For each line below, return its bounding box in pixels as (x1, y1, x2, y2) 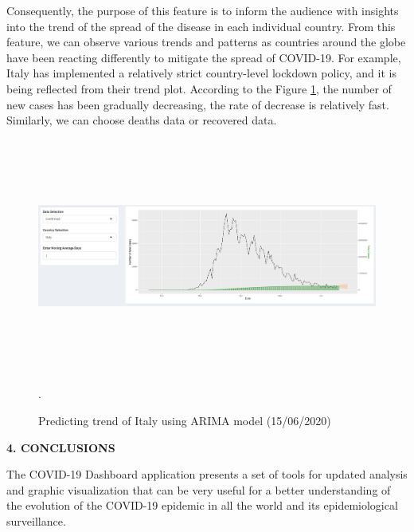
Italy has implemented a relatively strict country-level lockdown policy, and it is (6, 65, 396, 81)
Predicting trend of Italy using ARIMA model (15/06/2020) (38, 412, 331, 428)
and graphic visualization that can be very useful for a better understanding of (6, 481, 391, 498)
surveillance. (6, 512, 66, 529)
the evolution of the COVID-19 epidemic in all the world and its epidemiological (6, 497, 398, 514)
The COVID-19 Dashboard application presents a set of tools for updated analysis (6, 466, 408, 483)
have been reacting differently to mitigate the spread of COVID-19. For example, (6, 49, 401, 65)
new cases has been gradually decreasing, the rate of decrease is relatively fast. (6, 96, 389, 112)
